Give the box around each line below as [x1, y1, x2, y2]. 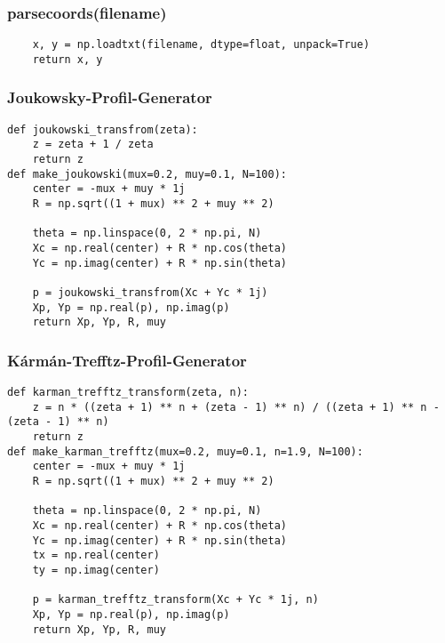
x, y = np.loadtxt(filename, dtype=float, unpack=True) [32, 38, 370, 52]
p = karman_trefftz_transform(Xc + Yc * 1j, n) [32, 593, 319, 607]
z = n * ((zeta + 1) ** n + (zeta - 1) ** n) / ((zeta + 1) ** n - [32, 400, 440, 414]
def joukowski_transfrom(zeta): [7, 123, 198, 136]
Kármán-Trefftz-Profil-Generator [7, 349, 247, 371]
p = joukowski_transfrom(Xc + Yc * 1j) [32, 285, 268, 299]
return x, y [32, 52, 103, 66]
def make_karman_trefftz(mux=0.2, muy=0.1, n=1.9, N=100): [7, 445, 363, 458]
